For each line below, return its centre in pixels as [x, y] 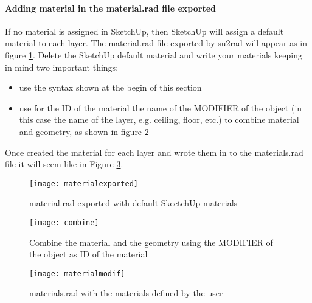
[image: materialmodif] [77, 273]
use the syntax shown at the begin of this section [110, 87]
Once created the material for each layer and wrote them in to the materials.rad [154, 152]
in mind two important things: [62, 67]
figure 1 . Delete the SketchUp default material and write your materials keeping [154, 54]
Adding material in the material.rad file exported [110, 8]
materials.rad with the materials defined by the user [126, 293]
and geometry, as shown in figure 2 [84, 131]
